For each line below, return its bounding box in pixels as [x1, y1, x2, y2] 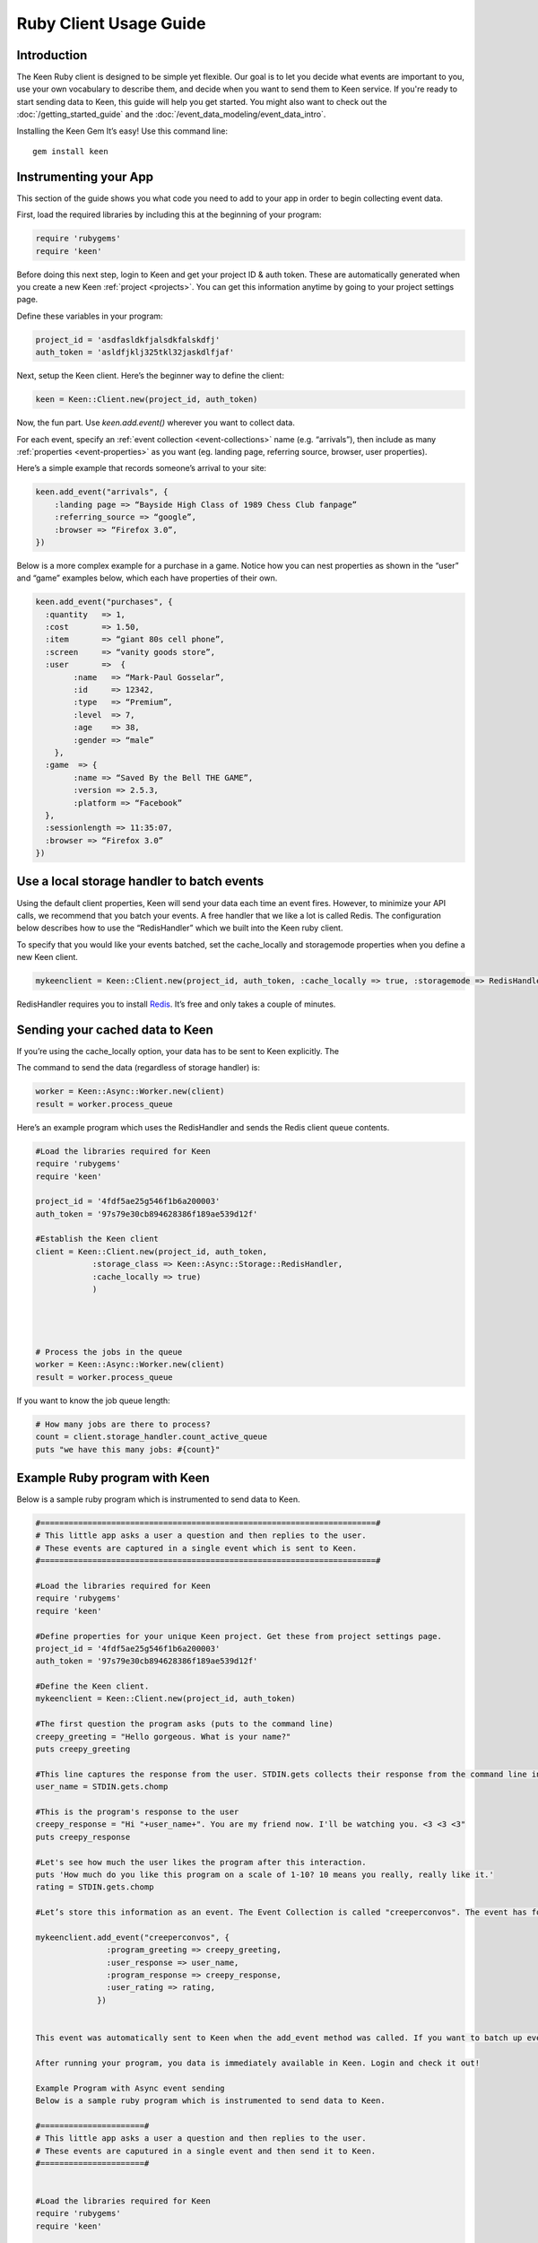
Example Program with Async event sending [35, 2082, 225, 2093]
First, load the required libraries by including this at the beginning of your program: [16, 209, 322, 220]
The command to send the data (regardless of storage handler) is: [16, 1062, 260, 1073]
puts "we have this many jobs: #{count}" [35, 1444, 221, 1454]
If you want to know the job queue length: [16, 1395, 170, 1406]
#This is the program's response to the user [35, 1806, 239, 1817]
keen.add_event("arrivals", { [35, 487, 169, 497]
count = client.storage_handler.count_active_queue [35, 1432, 268, 1442]
